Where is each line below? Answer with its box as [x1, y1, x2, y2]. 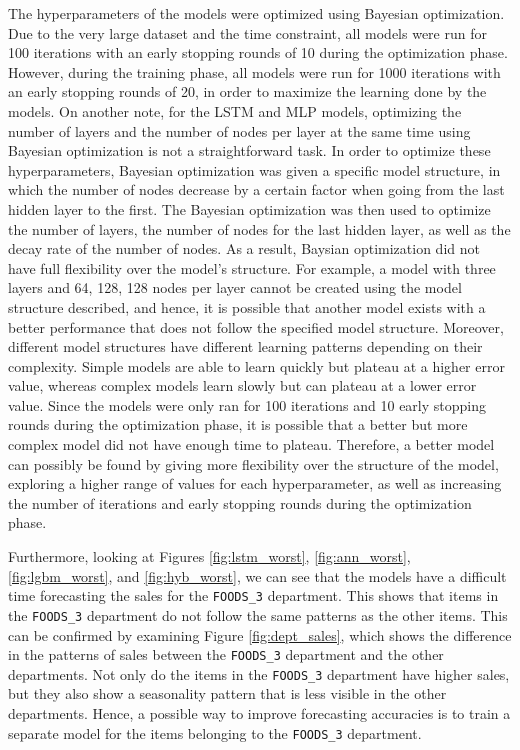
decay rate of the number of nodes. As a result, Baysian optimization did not [8, 238, 480, 259]
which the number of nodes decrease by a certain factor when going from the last [8, 179, 505, 200]
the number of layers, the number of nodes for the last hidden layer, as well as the [8, 218, 511, 239]
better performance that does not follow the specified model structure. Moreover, [8, 316, 504, 337]
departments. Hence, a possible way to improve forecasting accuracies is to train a [8, 703, 511, 724]
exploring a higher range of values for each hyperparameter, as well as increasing [8, 473, 502, 494]
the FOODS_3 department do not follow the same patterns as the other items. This [8, 604, 508, 625]
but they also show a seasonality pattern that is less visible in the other [8, 683, 447, 704]
